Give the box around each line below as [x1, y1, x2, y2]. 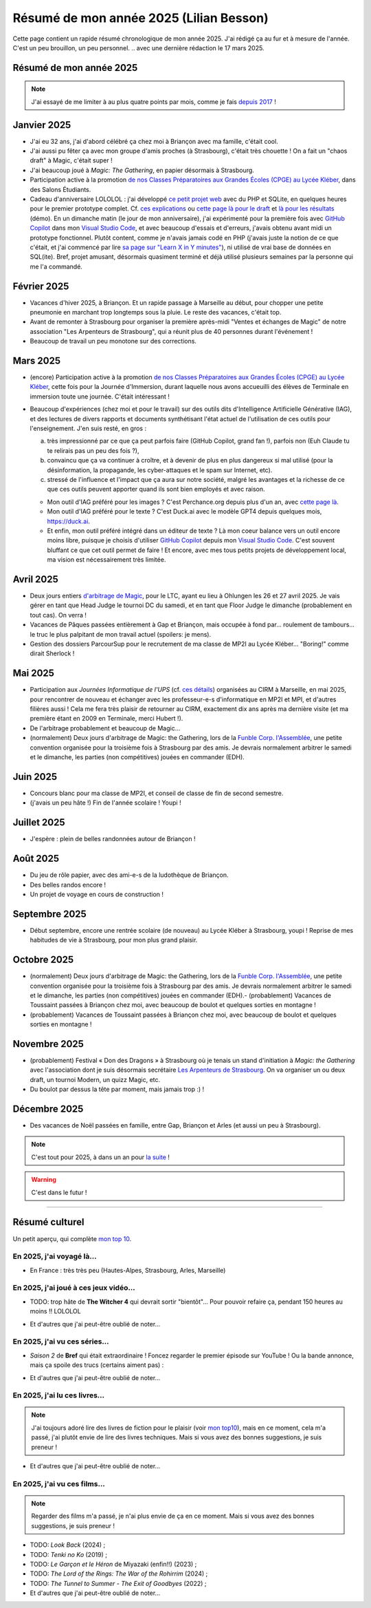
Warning [31, 1176, 56, 1184]
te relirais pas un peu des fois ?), [47, 446, 139, 454]
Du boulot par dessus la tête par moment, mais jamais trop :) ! [30, 1085, 205, 1094]
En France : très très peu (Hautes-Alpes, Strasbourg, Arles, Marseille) [30, 1266, 226, 1274]
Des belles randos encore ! [30, 880, 106, 889]
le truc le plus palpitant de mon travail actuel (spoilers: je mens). [30, 630, 212, 638]
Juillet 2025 [12, 816, 65, 829]
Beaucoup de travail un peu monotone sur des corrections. [30, 337, 197, 346]
